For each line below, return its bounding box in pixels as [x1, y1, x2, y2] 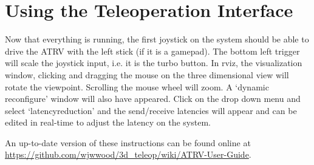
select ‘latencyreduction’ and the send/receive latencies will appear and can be [5, 104, 297, 116]
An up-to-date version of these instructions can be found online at [5, 136, 251, 149]
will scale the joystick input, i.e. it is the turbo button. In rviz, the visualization [5, 56, 302, 69]
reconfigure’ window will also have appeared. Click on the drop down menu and [5, 92, 301, 105]
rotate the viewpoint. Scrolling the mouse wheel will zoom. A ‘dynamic [5, 80, 269, 93]
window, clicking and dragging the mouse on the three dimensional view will [5, 68, 289, 81]
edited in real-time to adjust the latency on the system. [5, 116, 211, 129]
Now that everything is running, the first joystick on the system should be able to [5, 33, 309, 45]
